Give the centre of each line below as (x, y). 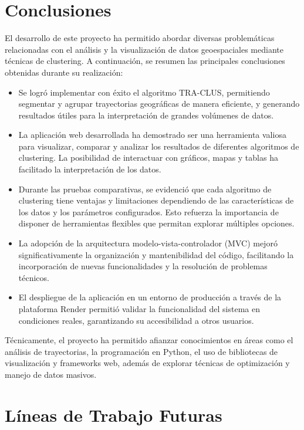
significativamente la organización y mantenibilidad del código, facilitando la (156, 254)
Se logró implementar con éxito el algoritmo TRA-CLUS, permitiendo (144, 92)
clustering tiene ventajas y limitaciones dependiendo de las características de (156, 200)
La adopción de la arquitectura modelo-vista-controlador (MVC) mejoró (148, 243)
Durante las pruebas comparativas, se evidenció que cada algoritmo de (145, 189)
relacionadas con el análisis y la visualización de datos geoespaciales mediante (144, 49)
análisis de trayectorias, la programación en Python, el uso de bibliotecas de (141, 351)
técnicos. (34, 277)
